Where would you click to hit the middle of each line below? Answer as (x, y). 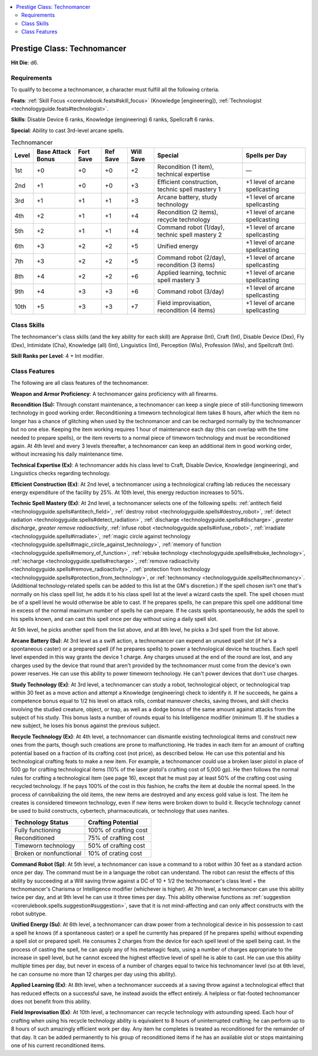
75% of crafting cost (116, 838)
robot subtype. (29, 914)
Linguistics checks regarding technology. (61, 473)
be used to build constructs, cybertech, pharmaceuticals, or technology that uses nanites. (120, 811)
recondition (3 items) (186, 264)
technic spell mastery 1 (189, 189)
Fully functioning (38, 830)
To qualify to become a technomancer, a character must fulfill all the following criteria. (115, 90)
